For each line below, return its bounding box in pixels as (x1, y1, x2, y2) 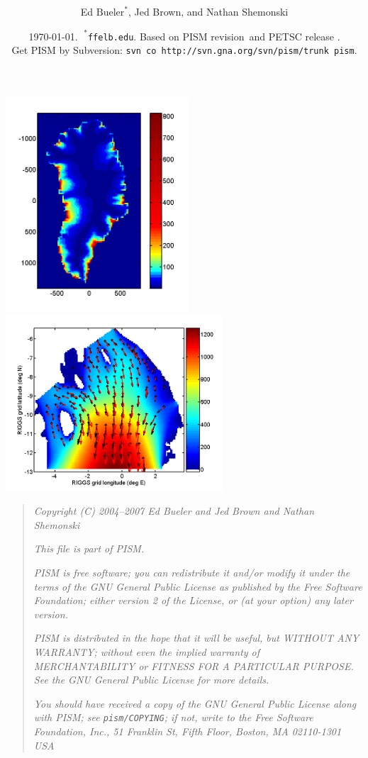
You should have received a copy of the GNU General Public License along (33, 696, 357, 710)
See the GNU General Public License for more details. (33, 672, 269, 687)
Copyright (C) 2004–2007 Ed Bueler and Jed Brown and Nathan (33, 503, 315, 518)
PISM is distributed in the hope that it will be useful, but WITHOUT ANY (33, 630, 359, 645)
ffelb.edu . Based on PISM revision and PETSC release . (87, 28, 340, 43)
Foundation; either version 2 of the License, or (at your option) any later (33, 593, 353, 608)
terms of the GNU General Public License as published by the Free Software (33, 579, 362, 593)
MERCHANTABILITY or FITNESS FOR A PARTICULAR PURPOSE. (33, 658, 354, 673)
